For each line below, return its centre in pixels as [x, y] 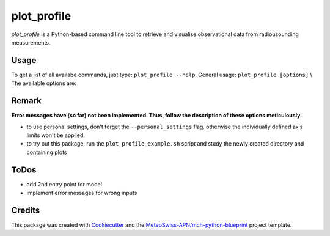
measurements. [31, 42]
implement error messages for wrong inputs [82, 193]
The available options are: [44, 83]
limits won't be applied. [56, 135]
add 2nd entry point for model [64, 184]
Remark [27, 101]
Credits [26, 210]
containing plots [47, 152]
